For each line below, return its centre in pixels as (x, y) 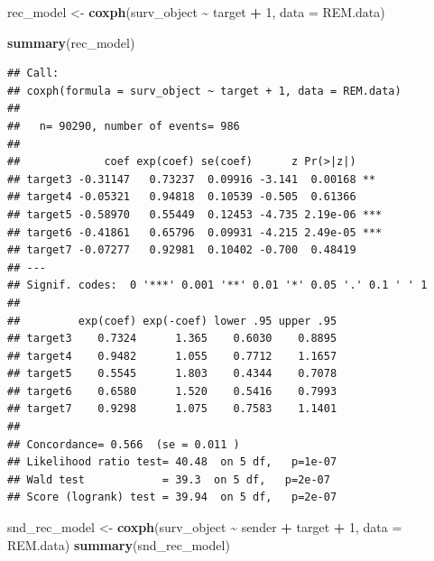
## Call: (33, 74)
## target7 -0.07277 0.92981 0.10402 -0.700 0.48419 (182, 250)
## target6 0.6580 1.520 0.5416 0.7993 (172, 391)
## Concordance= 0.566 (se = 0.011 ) (124, 444)
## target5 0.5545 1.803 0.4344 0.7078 (172, 374)
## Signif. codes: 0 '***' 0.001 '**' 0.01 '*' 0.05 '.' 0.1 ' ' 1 (217, 285)
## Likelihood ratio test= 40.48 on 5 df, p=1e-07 (172, 462)
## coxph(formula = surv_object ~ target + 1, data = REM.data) (204, 91)
